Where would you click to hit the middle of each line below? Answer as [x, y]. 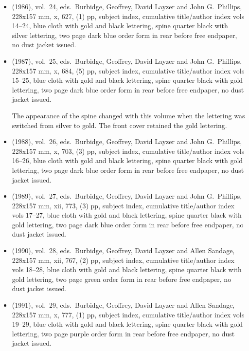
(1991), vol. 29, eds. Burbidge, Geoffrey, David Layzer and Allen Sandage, [123, 305]
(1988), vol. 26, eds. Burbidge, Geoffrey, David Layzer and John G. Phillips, [127, 141]
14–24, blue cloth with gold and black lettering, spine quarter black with [120, 26]
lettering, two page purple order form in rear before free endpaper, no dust [123, 333]
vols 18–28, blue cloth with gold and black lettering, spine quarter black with [127, 269]
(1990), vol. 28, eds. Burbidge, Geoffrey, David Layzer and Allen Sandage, [123, 250]
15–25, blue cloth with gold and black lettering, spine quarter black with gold [127, 80]
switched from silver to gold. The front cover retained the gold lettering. [119, 125]
